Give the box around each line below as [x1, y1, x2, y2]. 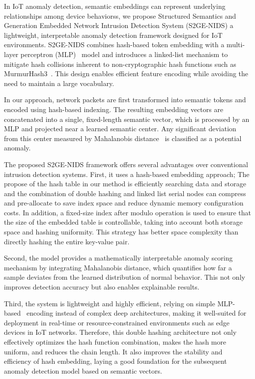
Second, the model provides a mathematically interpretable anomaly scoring [4, 253, 233, 263]
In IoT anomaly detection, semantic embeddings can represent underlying [4, 1, 226, 11]
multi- [227, 39, 245, 50]
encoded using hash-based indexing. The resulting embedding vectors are [4, 104, 224, 114]
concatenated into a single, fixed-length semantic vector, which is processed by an [4, 114, 250, 124]
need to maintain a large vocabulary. [4, 78, 114, 88]
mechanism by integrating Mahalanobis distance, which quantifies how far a [4, 262, 232, 272]
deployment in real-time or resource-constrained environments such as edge [4, 317, 230, 327]
